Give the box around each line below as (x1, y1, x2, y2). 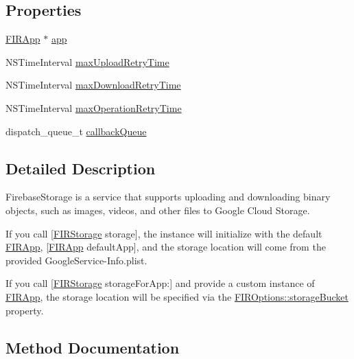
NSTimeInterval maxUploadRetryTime (5, 54, 169, 69)
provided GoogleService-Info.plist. (5, 253, 147, 267)
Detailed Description (5, 157, 156, 178)
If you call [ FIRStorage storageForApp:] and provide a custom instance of (5, 276, 315, 290)
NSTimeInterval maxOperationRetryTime (5, 100, 182, 115)
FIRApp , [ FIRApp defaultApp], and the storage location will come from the (5, 240, 326, 254)
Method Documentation (5, 336, 180, 358)
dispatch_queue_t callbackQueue (5, 124, 147, 138)
